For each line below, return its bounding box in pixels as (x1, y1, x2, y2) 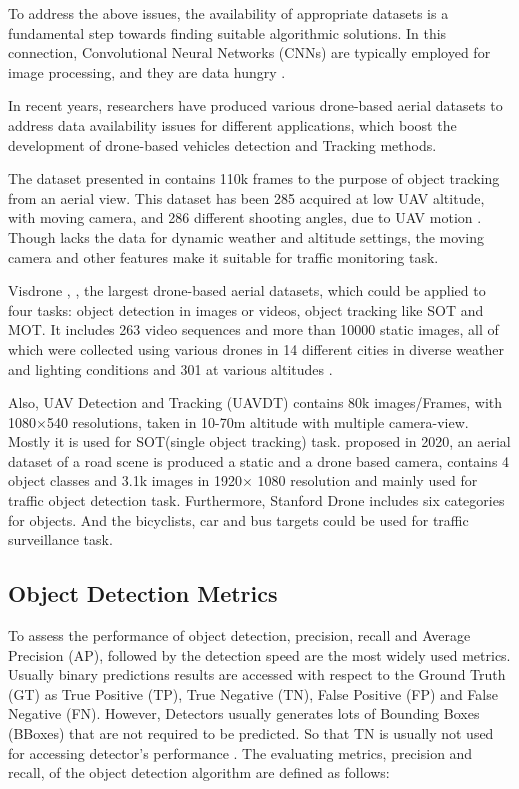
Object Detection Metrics (8, 578, 278, 609)
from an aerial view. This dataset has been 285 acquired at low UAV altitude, (8, 187, 485, 208)
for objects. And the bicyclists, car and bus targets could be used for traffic (8, 509, 469, 530)
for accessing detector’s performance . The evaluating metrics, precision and (8, 742, 473, 763)
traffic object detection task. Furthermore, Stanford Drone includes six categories (8, 490, 505, 511)
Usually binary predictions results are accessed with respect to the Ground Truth (8, 664, 506, 685)
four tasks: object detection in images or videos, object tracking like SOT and (8, 299, 484, 320)
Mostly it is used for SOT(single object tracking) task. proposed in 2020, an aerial (8, 431, 511, 452)
